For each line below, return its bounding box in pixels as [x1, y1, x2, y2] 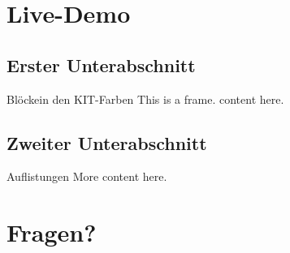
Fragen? [6, 216, 97, 249]
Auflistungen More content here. [6, 168, 167, 185]
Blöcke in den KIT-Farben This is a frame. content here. [6, 90, 284, 107]
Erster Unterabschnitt [6, 52, 196, 77]
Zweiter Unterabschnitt [6, 130, 207, 155]
